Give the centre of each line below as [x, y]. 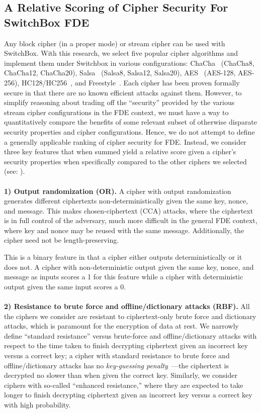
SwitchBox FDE [47, 22]
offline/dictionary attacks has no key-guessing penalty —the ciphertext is [116, 365]
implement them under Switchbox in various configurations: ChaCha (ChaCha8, [129, 63]
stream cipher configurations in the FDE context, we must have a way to [116, 112]
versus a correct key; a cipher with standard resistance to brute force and [117, 355]
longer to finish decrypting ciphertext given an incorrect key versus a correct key [128, 395]
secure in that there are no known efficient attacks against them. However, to [123, 92]
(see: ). [15, 171]
